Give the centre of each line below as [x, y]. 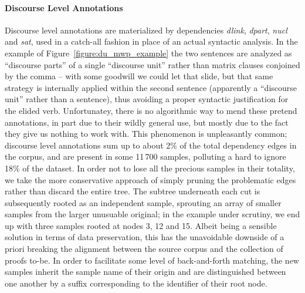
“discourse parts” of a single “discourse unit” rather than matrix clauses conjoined [152, 64]
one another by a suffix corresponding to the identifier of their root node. [136, 283]
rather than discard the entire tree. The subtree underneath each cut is [133, 191]
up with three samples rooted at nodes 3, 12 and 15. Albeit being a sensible [141, 225]
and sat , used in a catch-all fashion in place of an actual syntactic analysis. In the [151, 41]
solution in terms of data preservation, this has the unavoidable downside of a [145, 237]
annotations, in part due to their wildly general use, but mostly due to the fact [147, 122]
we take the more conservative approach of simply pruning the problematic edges [150, 179]
